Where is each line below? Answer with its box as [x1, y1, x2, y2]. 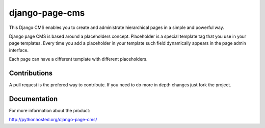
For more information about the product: [9, 107, 91, 113]
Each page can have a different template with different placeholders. [9, 56, 148, 62]
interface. [9, 47, 29, 53]
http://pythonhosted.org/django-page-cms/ [9, 117, 98, 123]
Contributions [9, 69, 53, 77]
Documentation [9, 95, 58, 103]
